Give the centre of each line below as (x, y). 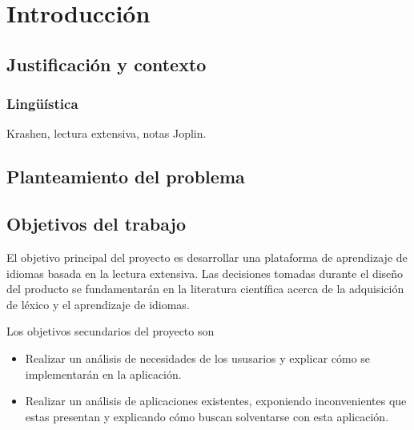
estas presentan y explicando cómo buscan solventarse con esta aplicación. (207, 416)
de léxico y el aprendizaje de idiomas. (98, 304)
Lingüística (42, 104)
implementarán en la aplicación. (103, 374)
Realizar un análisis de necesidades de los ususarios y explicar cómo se (198, 358)
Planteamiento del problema (126, 177)
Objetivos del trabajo (96, 224)
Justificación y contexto (107, 64)
